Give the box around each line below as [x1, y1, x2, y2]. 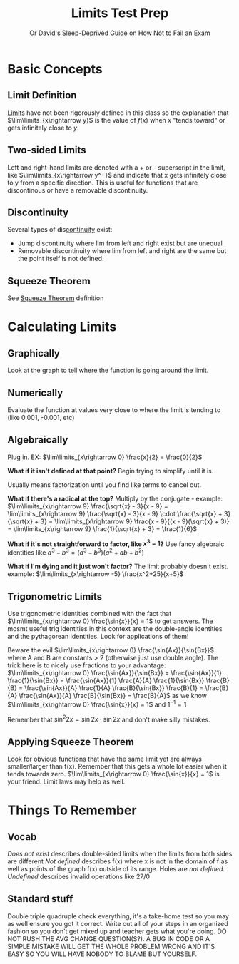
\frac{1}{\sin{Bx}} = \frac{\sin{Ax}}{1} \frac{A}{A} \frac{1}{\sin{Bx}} [7, 676, 205, 684]
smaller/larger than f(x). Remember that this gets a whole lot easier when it [7, 762, 227, 771]
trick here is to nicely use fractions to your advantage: [7, 661, 166, 670]
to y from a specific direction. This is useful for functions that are [7, 178, 198, 187]
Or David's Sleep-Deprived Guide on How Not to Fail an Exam [29, 29, 210, 37]
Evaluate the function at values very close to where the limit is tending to [7, 406, 221, 414]
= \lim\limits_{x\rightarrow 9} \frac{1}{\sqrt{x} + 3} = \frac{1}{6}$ [7, 524, 198, 533]
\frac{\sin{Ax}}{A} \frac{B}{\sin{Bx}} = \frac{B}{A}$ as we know [19, 691, 208, 699]
